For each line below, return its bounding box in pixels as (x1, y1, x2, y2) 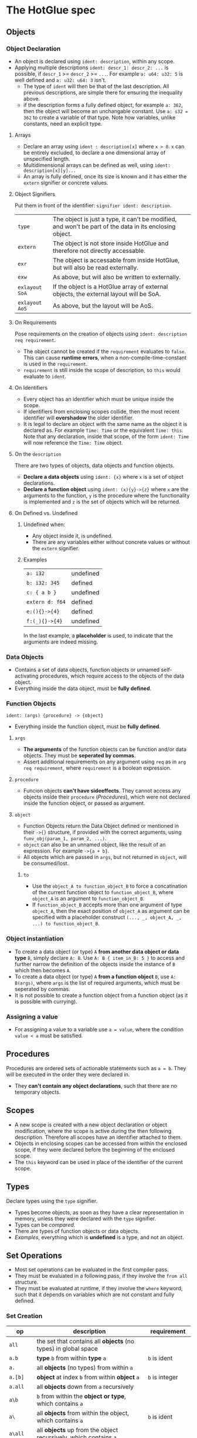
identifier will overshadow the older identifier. (23, 414, 134, 421)
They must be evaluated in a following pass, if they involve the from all (14, 1273, 188, 1280)
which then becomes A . (14, 966, 72, 974)
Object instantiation (6, 935, 64, 943)
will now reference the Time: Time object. (23, 439, 123, 446)
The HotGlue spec (6, 4, 96, 17)
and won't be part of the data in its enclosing (52, 222, 176, 231)
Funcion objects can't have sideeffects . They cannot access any (23, 787, 181, 794)
